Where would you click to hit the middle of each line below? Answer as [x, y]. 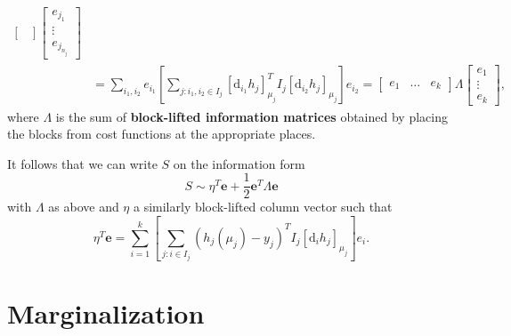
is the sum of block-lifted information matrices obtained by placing [251, 116]
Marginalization [106, 313]
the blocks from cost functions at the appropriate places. [162, 134]
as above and [84, 207]
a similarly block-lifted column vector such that [263, 207]
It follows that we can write [82, 163]
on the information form [239, 163]
